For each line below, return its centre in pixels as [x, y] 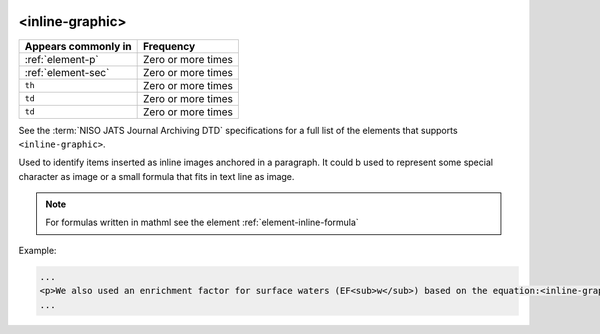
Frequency [169, 46]
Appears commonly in [78, 46]
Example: [37, 250]
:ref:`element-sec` [67, 72]
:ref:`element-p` [61, 59]
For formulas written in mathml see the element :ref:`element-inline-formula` [202, 222]
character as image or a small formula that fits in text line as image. [156, 176]
